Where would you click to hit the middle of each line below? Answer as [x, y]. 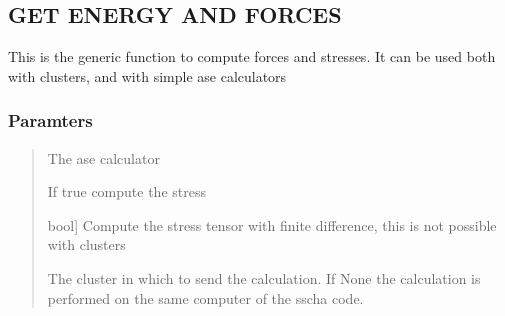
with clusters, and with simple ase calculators [147, 75]
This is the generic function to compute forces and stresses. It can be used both [252, 56]
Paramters [50, 120]
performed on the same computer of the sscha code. [205, 297]
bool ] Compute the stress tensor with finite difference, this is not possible [272, 224]
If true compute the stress [126, 191]
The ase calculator [103, 157]
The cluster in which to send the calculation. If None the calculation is [264, 277]
